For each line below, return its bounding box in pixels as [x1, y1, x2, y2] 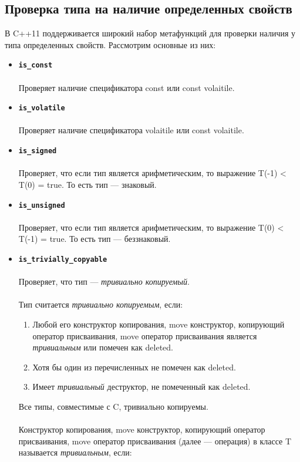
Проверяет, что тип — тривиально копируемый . [18, 275, 190, 288]
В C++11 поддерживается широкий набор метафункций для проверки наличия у [5, 27, 296, 39]
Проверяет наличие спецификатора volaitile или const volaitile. [18, 124, 244, 136]
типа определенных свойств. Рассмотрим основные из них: [5, 38, 216, 50]
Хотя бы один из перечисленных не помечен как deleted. [32, 360, 236, 373]
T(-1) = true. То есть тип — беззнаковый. [18, 232, 171, 245]
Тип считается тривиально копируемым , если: [18, 298, 183, 311]
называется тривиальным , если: [18, 446, 132, 458]
